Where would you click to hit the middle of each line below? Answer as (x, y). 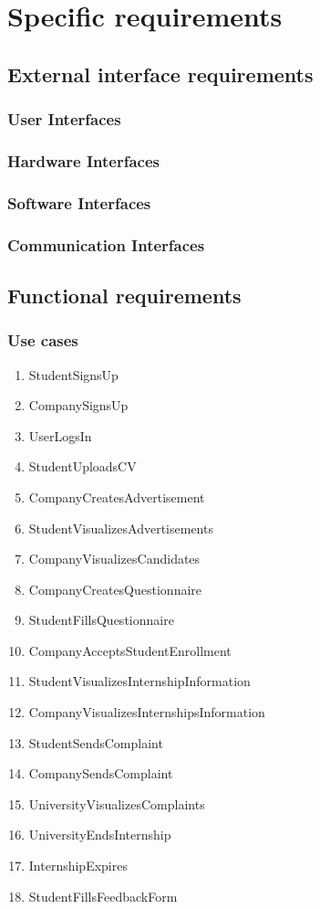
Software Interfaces (79, 202)
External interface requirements (160, 74)
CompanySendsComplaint (101, 773)
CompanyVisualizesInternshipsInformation (147, 712)
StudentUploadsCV (83, 466)
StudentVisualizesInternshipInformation (139, 681)
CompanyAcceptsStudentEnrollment (130, 650)
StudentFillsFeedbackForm (103, 896)
